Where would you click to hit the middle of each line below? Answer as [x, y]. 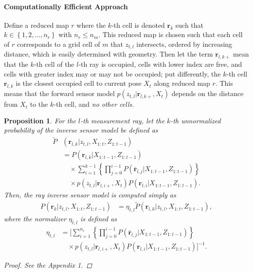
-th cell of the [54, 64]
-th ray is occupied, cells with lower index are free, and [160, 64]
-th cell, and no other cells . [94, 104]
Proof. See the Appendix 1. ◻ [48, 265]
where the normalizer [35, 218]
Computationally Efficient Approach [66, 6]
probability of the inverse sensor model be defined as [81, 130]
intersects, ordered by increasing [184, 44]
